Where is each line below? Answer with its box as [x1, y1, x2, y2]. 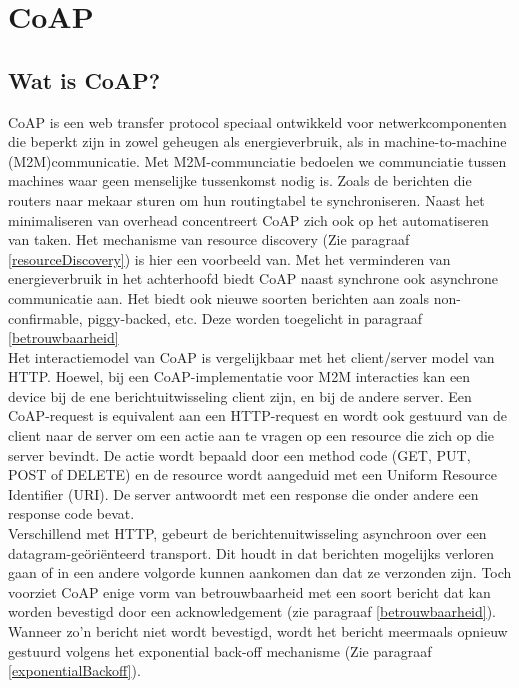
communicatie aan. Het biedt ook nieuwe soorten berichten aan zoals [8, 287, 429, 308]
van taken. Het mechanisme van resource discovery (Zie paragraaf [8, 229, 410, 250]
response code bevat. [8, 503, 135, 524]
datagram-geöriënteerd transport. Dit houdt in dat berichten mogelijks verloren [8, 542, 495, 563]
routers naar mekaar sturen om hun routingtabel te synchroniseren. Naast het [8, 189, 485, 210]
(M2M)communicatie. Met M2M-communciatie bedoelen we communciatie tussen [8, 150, 507, 171]
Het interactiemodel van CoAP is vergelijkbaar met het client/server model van [8, 346, 495, 367]
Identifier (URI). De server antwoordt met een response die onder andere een [8, 483, 479, 504]
